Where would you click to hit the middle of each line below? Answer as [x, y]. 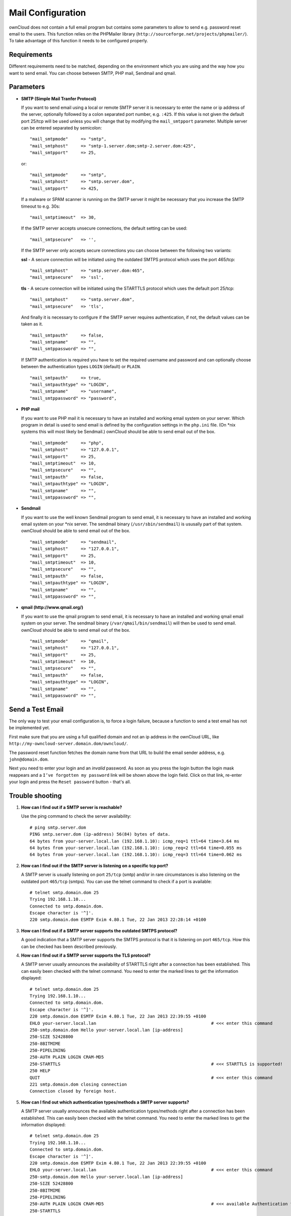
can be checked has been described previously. [69, 947]
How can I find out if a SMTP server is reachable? [72, 807]
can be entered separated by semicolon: [61, 128]
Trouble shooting [35, 796]
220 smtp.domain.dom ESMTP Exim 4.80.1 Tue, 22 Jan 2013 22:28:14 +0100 [118, 920]
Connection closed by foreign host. [73, 1091]
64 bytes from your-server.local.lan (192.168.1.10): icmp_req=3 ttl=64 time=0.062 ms [136, 855]
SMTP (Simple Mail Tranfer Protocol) [59, 98]
